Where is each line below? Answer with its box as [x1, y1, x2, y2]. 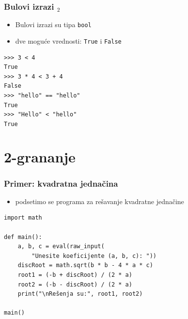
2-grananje [4, 147, 76, 167]
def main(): [4, 233, 42, 240]
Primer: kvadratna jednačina [4, 177, 118, 189]
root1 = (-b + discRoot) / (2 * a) [17, 271, 132, 279]
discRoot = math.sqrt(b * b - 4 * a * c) [17, 262, 153, 269]
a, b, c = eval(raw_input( [17, 243, 105, 250]
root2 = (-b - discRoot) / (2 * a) [17, 281, 132, 288]
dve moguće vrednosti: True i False [15, 35, 122, 46]
